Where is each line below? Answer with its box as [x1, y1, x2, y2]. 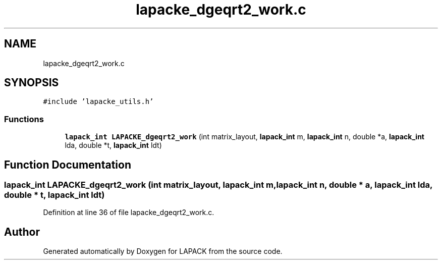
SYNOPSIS [4, 76, 59, 89]
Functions [4, 114, 44, 124]
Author [4, 225, 40, 238]
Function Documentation [4, 158, 131, 171]
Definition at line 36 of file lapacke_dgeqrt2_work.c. [43, 208, 214, 217]
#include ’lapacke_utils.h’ [43, 97, 154, 106]
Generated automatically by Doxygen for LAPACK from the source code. [43, 247, 283, 256]
